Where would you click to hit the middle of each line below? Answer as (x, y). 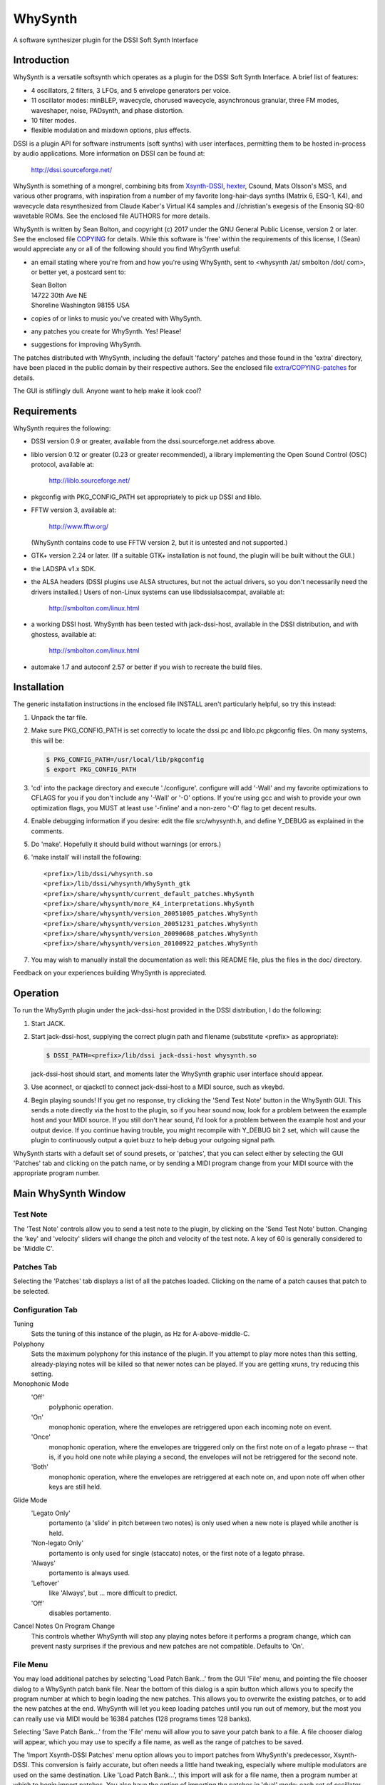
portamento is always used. (89, 1573)
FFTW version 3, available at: (74, 510)
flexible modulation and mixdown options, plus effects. (111, 130)
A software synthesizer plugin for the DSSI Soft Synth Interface (106, 40)
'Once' (41, 1437)
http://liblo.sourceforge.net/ (89, 481)
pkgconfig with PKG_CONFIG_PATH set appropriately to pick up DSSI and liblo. (146, 497)
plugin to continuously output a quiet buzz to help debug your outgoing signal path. (153, 1140)
